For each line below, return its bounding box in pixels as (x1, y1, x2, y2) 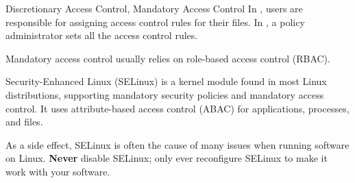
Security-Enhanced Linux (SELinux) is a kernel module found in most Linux (5, 74, 327, 88)
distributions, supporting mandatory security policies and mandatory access (5, 87, 324, 101)
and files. (5, 114, 43, 129)
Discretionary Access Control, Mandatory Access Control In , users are (5, 1, 303, 15)
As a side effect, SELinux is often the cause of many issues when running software (5, 137, 350, 151)
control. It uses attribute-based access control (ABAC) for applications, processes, (5, 101, 350, 115)
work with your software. (5, 164, 110, 178)
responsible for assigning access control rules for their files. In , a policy (5, 14, 305, 29)
